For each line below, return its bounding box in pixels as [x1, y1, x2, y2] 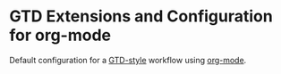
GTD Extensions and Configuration [9, 6, 273, 27]
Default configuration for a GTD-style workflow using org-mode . [9, 54, 247, 65]
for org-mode [9, 25, 112, 45]
